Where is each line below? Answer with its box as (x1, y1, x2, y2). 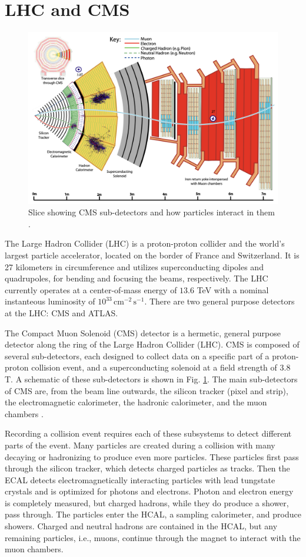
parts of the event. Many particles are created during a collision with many (5, 438, 275, 451)
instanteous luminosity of (5, 295, 95, 307)
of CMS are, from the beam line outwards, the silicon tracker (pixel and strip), (5, 384, 288, 397)
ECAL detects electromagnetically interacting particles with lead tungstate (5, 473, 275, 486)
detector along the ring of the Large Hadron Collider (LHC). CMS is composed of (5, 338, 300, 350)
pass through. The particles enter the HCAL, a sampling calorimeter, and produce (5, 508, 301, 520)
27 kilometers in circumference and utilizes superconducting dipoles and (5, 260, 264, 273)
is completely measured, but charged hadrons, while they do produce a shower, (5, 496, 289, 509)
